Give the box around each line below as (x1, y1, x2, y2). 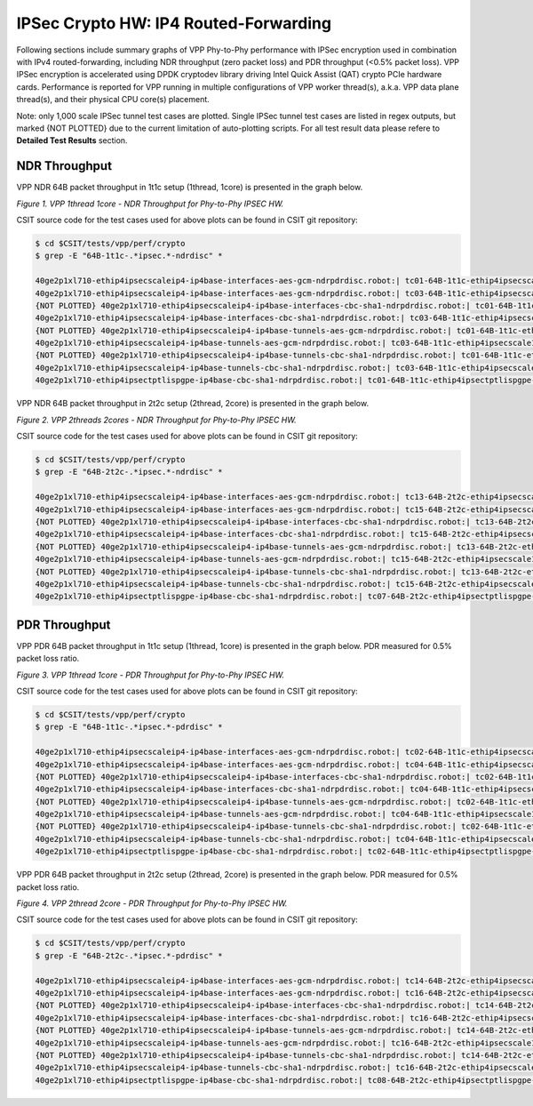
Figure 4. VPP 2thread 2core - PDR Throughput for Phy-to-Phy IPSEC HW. (16, 898, 288, 909)
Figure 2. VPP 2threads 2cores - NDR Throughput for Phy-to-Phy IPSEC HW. (16, 414, 297, 425)
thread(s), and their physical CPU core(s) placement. (16, 94, 211, 105)
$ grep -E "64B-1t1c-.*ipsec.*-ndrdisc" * (35, 251, 223, 261)
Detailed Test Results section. (16, 135, 128, 146)
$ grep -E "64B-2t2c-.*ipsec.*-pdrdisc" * (35, 950, 223, 960)
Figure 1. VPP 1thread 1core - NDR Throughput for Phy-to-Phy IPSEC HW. (16, 198, 284, 209)
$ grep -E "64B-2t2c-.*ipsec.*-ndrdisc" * (35, 467, 223, 477)
